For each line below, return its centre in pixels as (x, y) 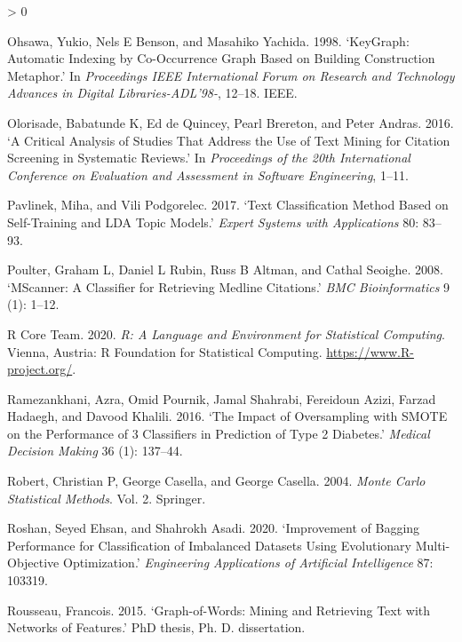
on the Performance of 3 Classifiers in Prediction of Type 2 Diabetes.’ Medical (219, 433)
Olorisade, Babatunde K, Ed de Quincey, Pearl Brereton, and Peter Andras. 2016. (231, 122)
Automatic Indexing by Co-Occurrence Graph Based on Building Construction (221, 58)
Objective (33, 563)
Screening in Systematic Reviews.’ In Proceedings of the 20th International (209, 158)
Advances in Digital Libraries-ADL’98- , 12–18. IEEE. (152, 93)
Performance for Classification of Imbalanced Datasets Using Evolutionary (209, 545)
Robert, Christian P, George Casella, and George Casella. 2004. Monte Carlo (216, 481)
